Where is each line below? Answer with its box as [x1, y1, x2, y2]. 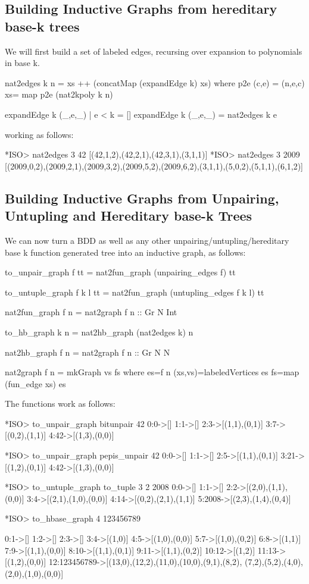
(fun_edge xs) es [5, 377, 66, 390]
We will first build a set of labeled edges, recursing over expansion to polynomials [5, 45, 302, 57]
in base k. [5, 56, 40, 69]
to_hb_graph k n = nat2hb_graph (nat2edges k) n [5, 325, 193, 338]
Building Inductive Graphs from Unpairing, [5, 189, 279, 207]
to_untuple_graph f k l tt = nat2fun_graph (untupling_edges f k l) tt [5, 285, 264, 298]
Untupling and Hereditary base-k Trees [5, 206, 252, 225]
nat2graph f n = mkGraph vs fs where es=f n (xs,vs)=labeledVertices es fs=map [5, 366, 299, 378]
